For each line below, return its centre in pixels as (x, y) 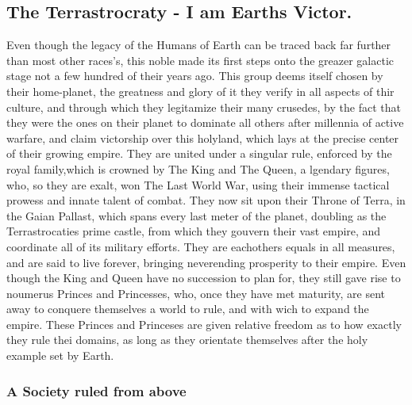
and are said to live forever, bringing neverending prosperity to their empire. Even (206, 262)
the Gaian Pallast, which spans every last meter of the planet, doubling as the (196, 215)
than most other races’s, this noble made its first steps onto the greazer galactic (200, 60)
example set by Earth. (60, 355)
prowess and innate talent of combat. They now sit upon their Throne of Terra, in (206, 200)
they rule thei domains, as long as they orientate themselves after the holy (187, 340)
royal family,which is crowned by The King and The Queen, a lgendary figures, (198, 168)
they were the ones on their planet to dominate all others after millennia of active (205, 122)
